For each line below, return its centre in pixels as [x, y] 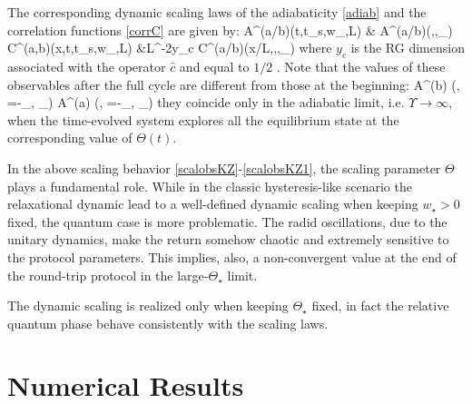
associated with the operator [87, 66]
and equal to [214, 66]
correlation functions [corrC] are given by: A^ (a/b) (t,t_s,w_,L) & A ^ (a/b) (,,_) [230, 30]
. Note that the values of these [361, 66]
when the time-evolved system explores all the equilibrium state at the [203, 119]
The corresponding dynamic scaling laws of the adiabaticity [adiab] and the [217, 12]
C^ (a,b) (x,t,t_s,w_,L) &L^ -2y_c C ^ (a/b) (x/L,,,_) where [170, 48]
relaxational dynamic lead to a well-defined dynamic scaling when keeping [213, 204]
